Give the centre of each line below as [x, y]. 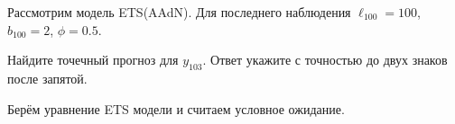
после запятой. [47, 78]
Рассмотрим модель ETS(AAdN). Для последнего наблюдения [179, 12]
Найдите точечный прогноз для [93, 60]
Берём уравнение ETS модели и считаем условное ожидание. [176, 108]
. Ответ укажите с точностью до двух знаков [325, 60]
